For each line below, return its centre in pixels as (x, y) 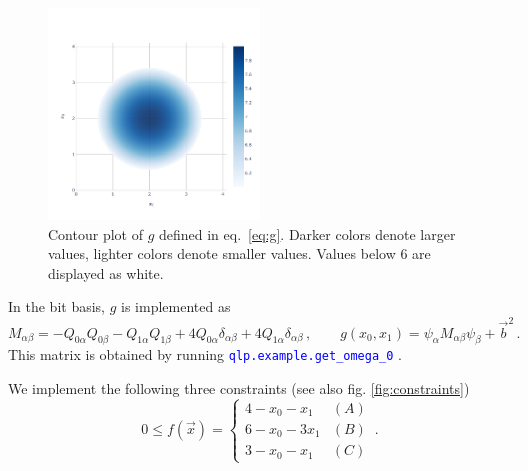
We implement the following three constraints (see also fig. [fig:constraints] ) (239, 388)
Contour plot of (95, 233)
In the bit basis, (56, 306)
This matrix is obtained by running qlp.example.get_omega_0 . (205, 354)
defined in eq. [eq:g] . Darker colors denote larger (307, 233)
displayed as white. (106, 272)
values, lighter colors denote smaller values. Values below (222, 253)
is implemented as (176, 306)
